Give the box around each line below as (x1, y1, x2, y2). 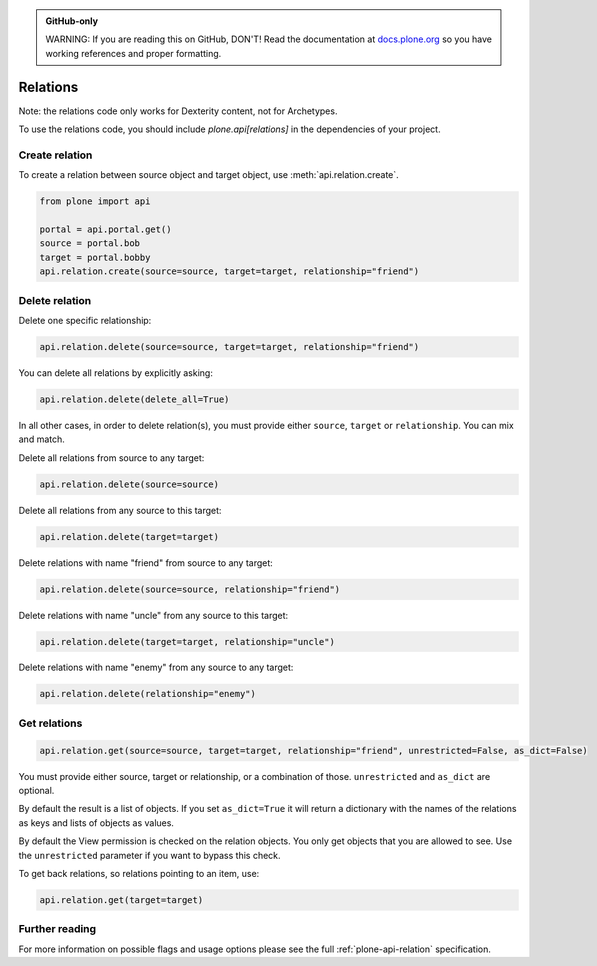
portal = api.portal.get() (39, 223, 172, 235)
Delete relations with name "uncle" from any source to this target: (18, 609, 289, 621)
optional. (18, 784, 55, 796)
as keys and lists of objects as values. (18, 816, 175, 829)
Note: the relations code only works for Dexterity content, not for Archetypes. (18, 105, 338, 117)
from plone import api (39, 196, 151, 207)
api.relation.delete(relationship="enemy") (39, 688, 257, 700)
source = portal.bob (39, 238, 140, 249)
